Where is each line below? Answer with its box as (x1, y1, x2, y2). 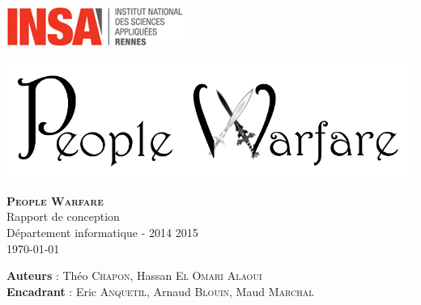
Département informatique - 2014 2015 (6, 223, 198, 240)
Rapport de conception (6, 208, 120, 225)
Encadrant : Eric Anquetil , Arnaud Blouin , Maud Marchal (6, 282, 314, 299)
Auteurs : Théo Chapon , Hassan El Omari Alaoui (6, 267, 262, 284)
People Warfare (6, 192, 104, 209)
